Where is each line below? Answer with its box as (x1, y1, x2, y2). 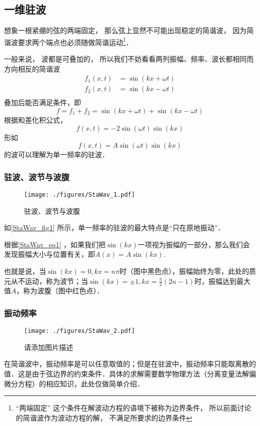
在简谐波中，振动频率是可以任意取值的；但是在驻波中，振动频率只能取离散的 (4, 358, 256, 369)
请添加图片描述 (24, 341, 73, 352)
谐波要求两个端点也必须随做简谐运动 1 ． (4, 35, 133, 47)
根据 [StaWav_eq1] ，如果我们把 (4, 239, 106, 249)
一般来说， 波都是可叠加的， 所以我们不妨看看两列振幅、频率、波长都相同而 (4, 54, 254, 64)
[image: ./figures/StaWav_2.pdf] (24, 327, 135, 335)
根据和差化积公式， (4, 114, 67, 125)
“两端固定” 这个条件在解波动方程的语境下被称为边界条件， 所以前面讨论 (15, 402, 251, 413)
